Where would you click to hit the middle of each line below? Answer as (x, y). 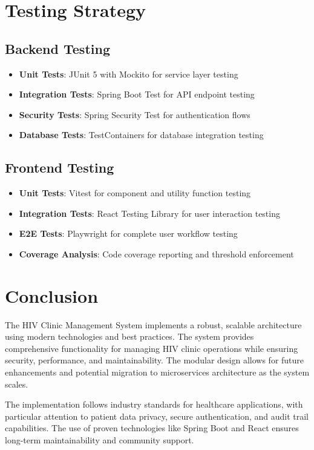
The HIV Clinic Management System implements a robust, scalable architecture (153, 324)
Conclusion (52, 295)
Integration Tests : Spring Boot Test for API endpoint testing (137, 94)
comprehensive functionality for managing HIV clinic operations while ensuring (152, 348)
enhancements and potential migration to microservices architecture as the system (157, 372)
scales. (17, 384)
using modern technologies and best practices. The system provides (129, 336)
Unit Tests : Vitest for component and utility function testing (135, 193)
